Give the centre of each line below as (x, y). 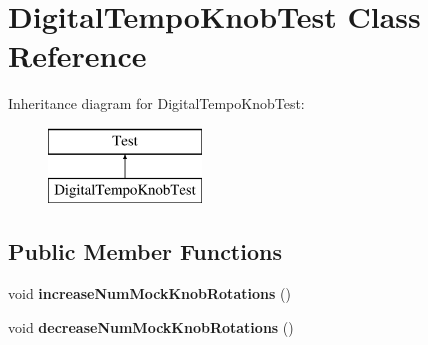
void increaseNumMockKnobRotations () (149, 293)
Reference (77, 55)
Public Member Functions (145, 251)
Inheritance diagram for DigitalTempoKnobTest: (156, 103)
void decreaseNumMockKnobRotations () (151, 326)
